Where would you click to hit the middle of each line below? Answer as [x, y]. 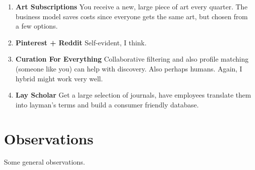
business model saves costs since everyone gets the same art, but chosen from [132, 16]
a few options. [37, 26]
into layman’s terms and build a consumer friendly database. [107, 104]
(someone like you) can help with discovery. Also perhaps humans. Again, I [129, 68]
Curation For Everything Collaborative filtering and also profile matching [132, 59]
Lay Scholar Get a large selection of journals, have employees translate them [133, 95]
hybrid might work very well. [59, 78]
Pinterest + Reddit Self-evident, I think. [81, 42]
